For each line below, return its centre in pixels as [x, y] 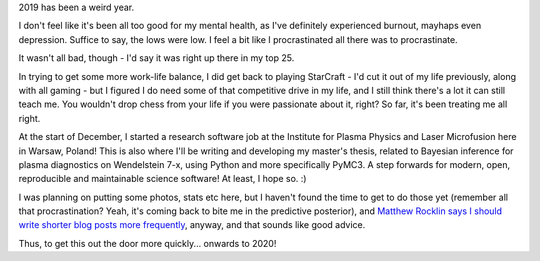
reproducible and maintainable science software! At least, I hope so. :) [162, 179]
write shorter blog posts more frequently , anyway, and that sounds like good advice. [192, 225]
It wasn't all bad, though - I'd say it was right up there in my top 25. [156, 58]
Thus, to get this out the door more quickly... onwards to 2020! [147, 243]
